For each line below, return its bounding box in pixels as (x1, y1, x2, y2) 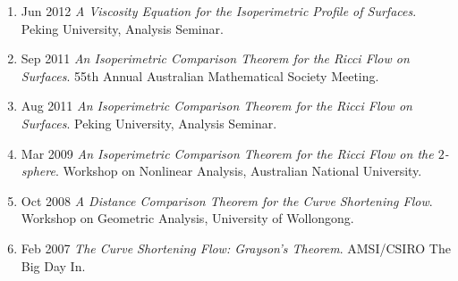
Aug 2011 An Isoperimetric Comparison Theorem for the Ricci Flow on (21, 96, 412, 115)
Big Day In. (21, 256, 86, 275)
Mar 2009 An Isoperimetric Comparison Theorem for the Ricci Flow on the (21, 144, 434, 162)
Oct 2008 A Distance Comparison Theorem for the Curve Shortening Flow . (21, 191, 433, 210)
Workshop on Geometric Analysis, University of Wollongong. (21, 209, 354, 227)
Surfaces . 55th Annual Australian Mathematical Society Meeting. (21, 66, 379, 85)
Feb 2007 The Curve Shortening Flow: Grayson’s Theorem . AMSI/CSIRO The (21, 238, 451, 257)
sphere (21, 161, 55, 180)
